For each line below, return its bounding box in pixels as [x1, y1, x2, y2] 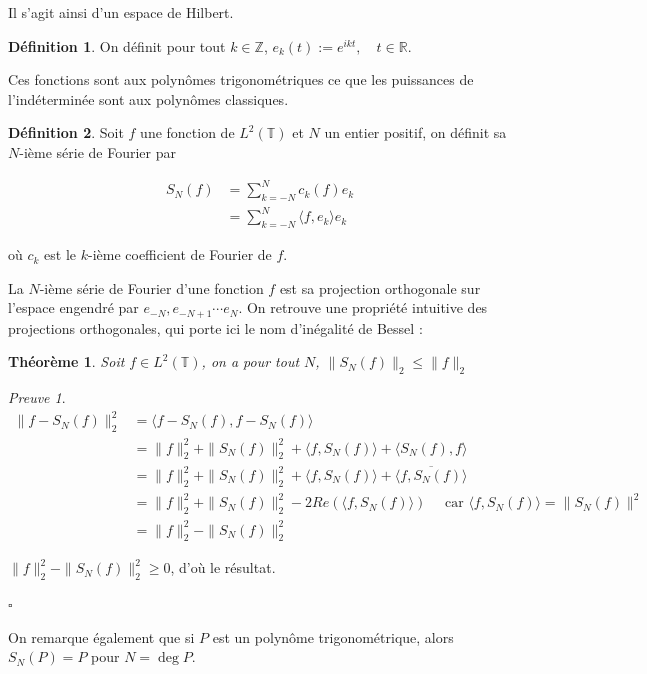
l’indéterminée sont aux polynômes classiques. [8, 88, 289, 109]
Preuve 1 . [8, 387, 66, 408]
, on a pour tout [201, 351, 300, 372]
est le [44, 244, 77, 265]
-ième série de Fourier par [19, 141, 176, 162]
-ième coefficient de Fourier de [87, 244, 272, 265]
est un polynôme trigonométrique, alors [212, 626, 454, 647]
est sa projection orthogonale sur [279, 277, 481, 298]
